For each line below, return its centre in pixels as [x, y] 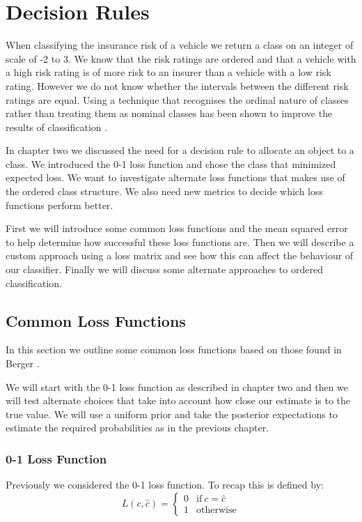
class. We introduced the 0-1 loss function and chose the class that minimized [171, 163]
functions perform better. [60, 205]
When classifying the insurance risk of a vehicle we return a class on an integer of [180, 45]
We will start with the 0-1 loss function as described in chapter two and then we [177, 386]
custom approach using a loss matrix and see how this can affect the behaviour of [180, 255]
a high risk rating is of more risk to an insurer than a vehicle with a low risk [168, 72]
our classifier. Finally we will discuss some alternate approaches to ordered [164, 269]
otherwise [217, 511]
